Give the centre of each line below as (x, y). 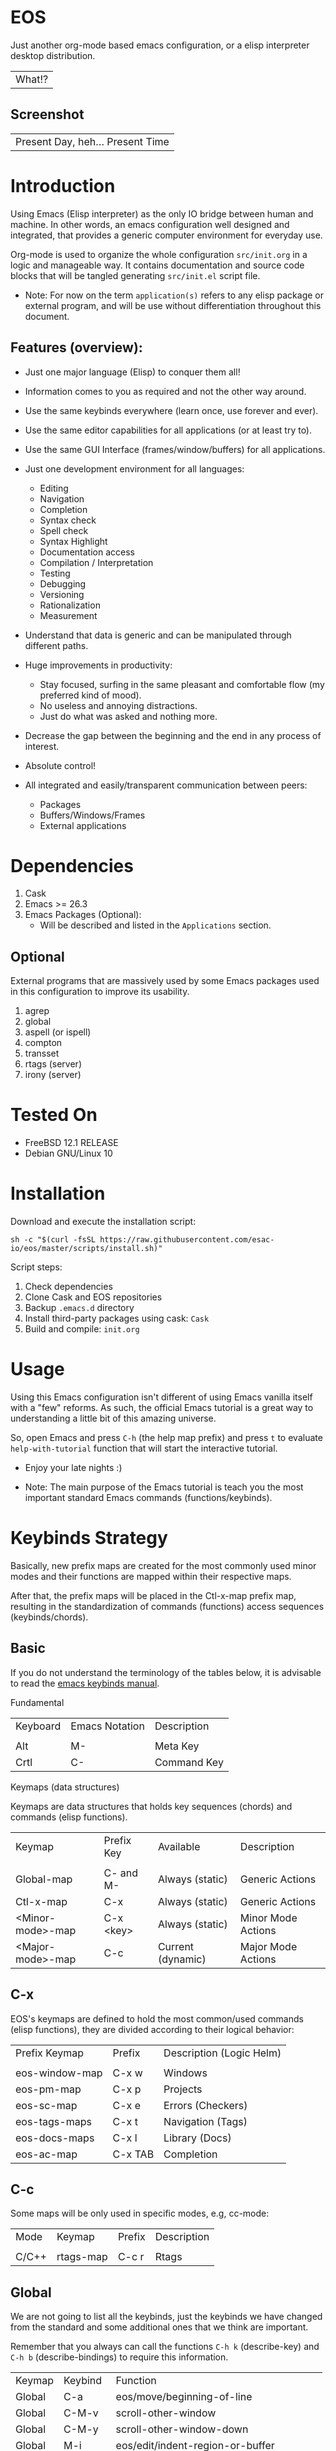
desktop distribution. (53, 55)
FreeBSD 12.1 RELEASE (71, 1143)
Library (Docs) (197, 2138)
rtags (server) (53, 1064)
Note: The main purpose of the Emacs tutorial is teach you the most (164, 1487)
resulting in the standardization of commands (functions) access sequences (167, 1606)
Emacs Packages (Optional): (83, 915)
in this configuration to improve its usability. (100, 992)
